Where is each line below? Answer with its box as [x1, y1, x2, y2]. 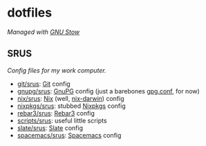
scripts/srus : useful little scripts [17, 116, 107, 125]
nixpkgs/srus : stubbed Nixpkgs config [17, 102, 126, 110]
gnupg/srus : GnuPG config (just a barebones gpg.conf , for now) [17, 86, 200, 95]
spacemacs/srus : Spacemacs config [17, 131, 122, 139]
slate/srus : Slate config [17, 123, 84, 132]
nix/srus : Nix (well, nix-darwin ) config [17, 94, 124, 102]
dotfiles [7, 5, 53, 21]
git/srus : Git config [17, 80, 71, 88]
